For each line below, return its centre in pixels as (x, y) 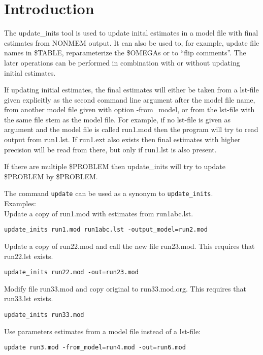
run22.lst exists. (29, 256)
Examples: (20, 203)
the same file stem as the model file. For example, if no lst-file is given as (117, 119)
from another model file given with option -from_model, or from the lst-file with (129, 109)
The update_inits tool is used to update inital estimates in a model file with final (131, 33)
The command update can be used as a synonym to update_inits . (109, 193)
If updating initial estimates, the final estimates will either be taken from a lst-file (131, 90)
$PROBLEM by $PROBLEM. (51, 176)
